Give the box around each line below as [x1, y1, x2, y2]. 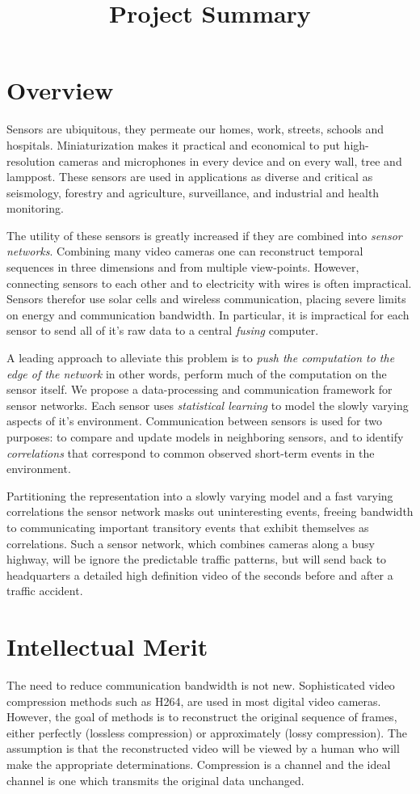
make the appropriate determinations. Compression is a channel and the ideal [6, 756, 391, 773]
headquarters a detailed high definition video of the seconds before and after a [6, 566, 393, 583]
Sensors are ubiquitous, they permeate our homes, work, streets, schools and [6, 120, 384, 137]
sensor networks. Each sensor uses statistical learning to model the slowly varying [6, 396, 409, 413]
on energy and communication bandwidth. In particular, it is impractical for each [6, 306, 409, 323]
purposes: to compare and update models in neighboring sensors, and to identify [6, 429, 404, 445]
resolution [6, 152, 56, 169]
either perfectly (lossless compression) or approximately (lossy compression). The [6, 724, 408, 741]
